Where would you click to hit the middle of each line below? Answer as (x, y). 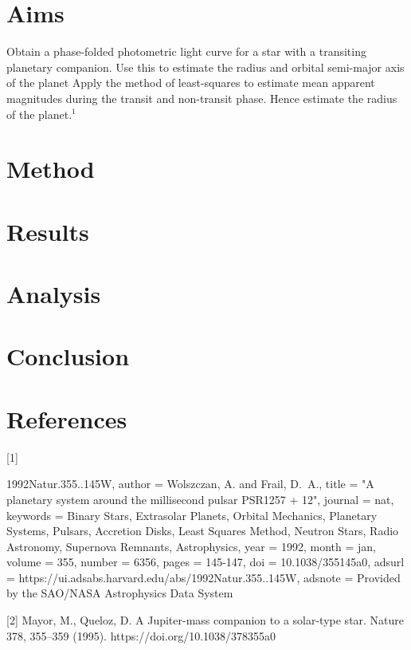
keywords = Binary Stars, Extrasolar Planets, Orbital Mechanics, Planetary (192, 515)
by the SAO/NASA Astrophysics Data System (120, 593)
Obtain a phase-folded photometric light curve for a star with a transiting (186, 51)
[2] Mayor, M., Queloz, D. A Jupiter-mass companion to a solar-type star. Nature (205, 620)
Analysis (54, 294)
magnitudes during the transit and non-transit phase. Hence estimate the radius (202, 98)
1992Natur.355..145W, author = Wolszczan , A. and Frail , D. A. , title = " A (190, 484)
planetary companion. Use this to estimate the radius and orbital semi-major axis (205, 67)
